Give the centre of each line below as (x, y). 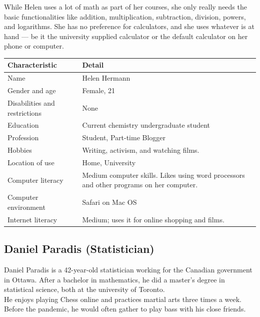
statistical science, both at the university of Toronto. (84, 289)
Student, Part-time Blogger (124, 137)
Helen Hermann (106, 78)
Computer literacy (35, 180)
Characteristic (32, 65)
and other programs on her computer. (140, 185)
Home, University (109, 162)
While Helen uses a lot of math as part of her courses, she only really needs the (125, 7)
